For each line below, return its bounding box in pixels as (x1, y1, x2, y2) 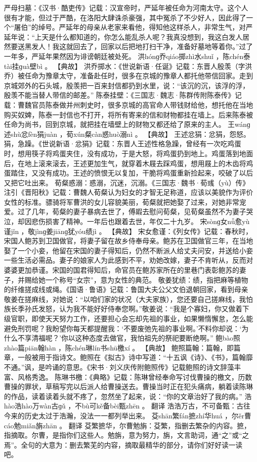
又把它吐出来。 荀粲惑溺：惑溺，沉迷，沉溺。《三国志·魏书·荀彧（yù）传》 (4, 177, 250, 187)
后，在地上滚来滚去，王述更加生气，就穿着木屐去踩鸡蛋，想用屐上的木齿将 (4, 158, 246, 168)
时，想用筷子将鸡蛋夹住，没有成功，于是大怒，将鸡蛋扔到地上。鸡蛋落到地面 (4, 148, 253, 158)
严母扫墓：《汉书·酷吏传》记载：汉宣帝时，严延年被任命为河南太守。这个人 (4, 2, 248, 12)
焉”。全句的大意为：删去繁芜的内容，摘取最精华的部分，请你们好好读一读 (4, 439, 243, 450)
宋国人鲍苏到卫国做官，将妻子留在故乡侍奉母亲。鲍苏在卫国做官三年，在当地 (4, 235, 253, 246)
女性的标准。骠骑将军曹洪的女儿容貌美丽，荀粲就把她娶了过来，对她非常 (4, 196, 239, 207)
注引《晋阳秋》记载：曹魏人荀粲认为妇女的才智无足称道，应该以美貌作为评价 (4, 187, 253, 197)
